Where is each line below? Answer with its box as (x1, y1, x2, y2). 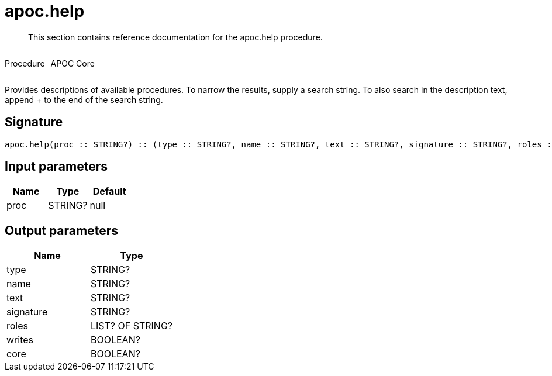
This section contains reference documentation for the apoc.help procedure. (28, 32, 323, 42)
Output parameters (5, 223, 118, 238)
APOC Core (50, 58, 95, 68)
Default (92, 185, 126, 198)
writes (6, 334, 33, 346)
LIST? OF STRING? (91, 320, 172, 332)
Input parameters (5, 159, 108, 174)
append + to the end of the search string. (5, 94, 163, 105)
